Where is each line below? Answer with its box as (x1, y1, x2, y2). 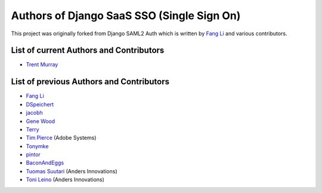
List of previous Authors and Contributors (11, 76, 170, 87)
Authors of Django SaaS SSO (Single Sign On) (11, 9, 241, 22)
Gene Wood (26, 117, 55, 125)
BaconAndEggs (26, 159, 64, 167)
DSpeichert (26, 100, 54, 108)
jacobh (26, 109, 43, 117)
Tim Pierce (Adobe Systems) (26, 134, 97, 142)
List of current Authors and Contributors (11, 45, 165, 56)
